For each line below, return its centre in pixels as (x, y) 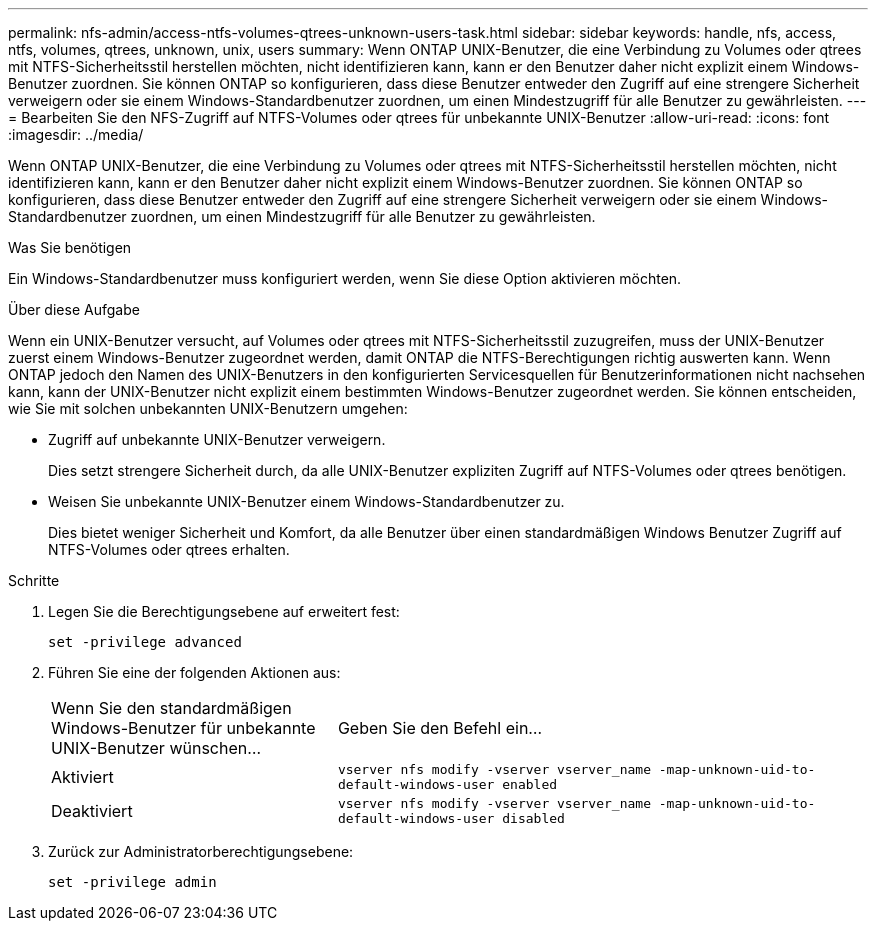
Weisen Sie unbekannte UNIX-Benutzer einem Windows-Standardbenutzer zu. (306, 501)
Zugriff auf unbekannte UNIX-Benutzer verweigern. (217, 439)
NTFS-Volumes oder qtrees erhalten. (169, 549)
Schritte (34, 580)
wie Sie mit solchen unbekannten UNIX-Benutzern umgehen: (208, 408)
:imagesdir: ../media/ (76, 134)
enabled (530, 784)
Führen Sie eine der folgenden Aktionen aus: (194, 672)
